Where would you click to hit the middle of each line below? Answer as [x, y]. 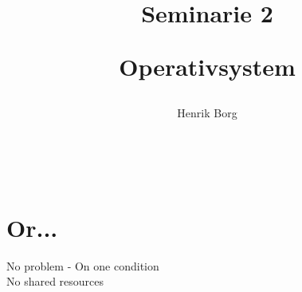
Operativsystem [207, 67]
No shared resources [55, 281]
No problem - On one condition [83, 265]
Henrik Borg [207, 112]
